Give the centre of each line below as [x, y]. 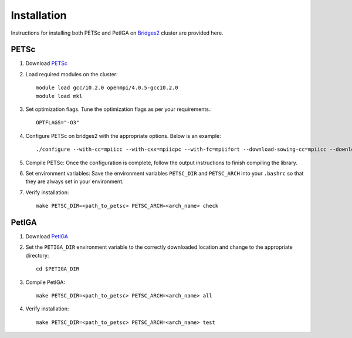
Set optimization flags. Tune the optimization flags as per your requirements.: [119, 109]
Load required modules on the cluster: [72, 74]
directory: [37, 255]
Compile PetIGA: [45, 282]
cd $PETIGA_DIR [58, 269]
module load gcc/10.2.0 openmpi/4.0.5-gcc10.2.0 [107, 88]
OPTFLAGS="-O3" [58, 123]
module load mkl [59, 96]
